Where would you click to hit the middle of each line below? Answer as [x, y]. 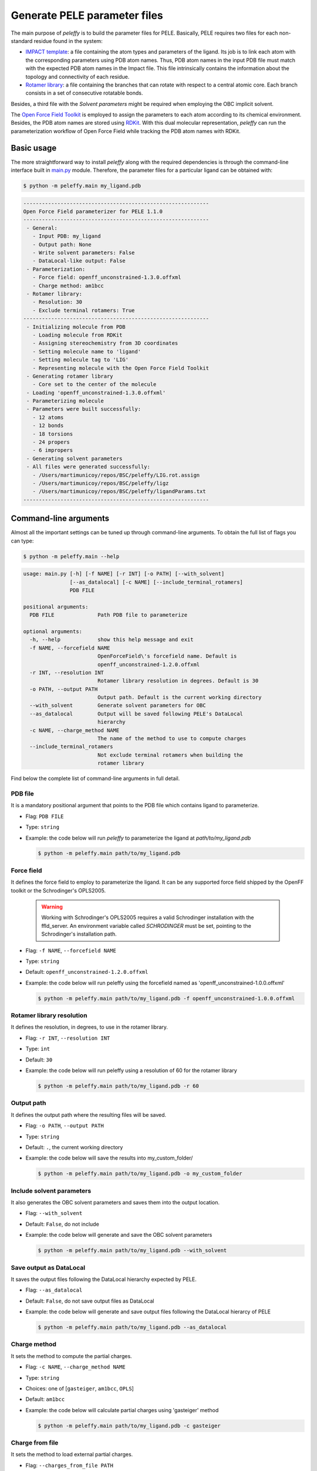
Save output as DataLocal [48, 1267]
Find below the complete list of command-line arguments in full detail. [95, 778]
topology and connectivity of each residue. [77, 76]
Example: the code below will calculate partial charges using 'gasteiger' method [122, 1410]
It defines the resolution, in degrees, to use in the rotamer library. [90, 1027]
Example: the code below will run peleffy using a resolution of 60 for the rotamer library [131, 1070]
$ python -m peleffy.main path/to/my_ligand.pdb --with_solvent [132, 1251]
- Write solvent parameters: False [84, 253]
